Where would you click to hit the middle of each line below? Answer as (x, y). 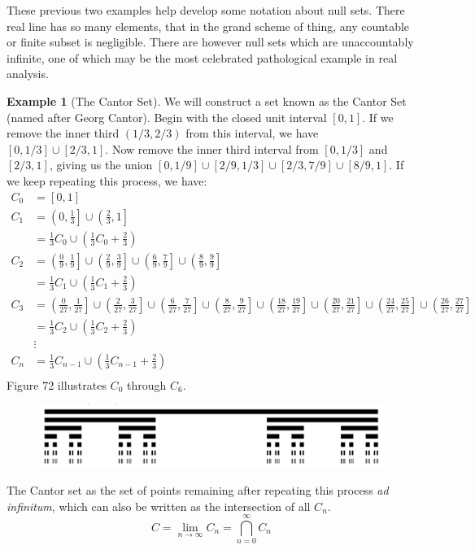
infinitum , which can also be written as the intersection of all (159, 506)
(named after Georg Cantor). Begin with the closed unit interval (167, 117)
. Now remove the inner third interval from (212, 148)
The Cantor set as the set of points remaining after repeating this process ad (198, 490)
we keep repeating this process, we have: (107, 180)
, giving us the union (101, 165)
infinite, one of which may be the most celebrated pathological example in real (202, 57)
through (146, 384)
